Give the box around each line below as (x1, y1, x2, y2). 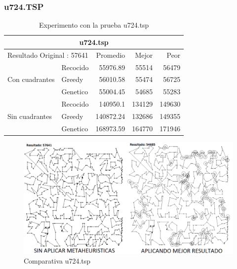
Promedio (96, 49, 125, 60)
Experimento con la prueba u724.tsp (39, 20, 149, 30)
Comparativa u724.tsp (24, 256, 91, 266)
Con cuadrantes (7, 74, 55, 84)
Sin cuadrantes (7, 111, 52, 121)
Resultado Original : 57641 (7, 49, 88, 60)
